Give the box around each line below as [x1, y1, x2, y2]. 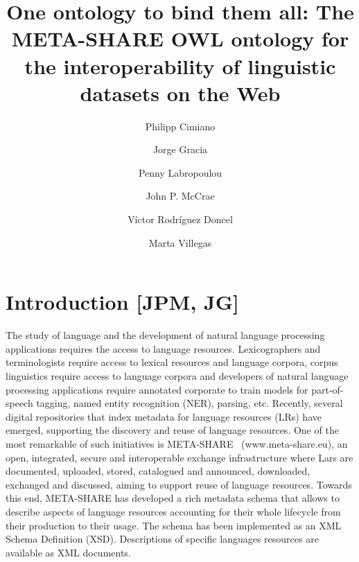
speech [6, 396, 33, 410]
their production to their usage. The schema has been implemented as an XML [6, 518, 342, 532]
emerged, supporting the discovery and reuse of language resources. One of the [6, 423, 339, 437]
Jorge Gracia [152, 142, 208, 157]
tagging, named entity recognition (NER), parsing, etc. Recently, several [36, 396, 343, 410]
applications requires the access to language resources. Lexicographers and [6, 341, 321, 355]
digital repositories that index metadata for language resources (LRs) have [6, 409, 322, 423]
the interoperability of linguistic [24, 51, 336, 80]
